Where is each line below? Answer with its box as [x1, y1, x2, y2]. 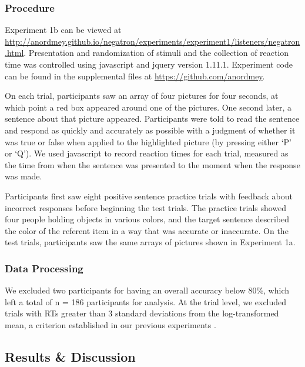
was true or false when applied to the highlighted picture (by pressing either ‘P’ [5, 135, 291, 148]
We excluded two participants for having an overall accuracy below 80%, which [5, 284, 290, 296]
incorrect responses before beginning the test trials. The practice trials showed [5, 201, 287, 213]
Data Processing [5, 261, 83, 275]
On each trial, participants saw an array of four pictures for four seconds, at [5, 89, 279, 102]
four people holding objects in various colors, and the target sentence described [5, 213, 289, 225]
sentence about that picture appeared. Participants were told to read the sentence [5, 112, 300, 125]
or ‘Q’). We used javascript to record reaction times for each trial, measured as [5, 147, 289, 159]
